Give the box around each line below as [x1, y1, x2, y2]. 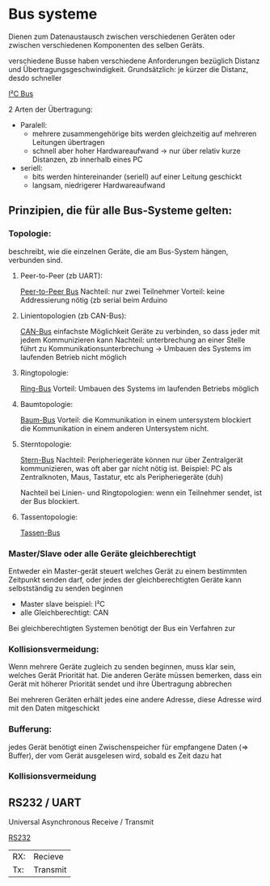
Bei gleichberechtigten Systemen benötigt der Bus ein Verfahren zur [8, 623, 236, 633]
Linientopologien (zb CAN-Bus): [19, 311, 127, 320]
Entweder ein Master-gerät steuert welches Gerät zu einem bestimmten [8, 566, 247, 575]
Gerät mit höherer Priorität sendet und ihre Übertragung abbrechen [8, 679, 232, 689]
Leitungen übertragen [32, 137, 105, 146]
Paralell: [19, 120, 48, 129]
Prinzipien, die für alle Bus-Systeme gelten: [8, 204, 233, 218]
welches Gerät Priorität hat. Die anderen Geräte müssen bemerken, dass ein [8, 671, 262, 680]
